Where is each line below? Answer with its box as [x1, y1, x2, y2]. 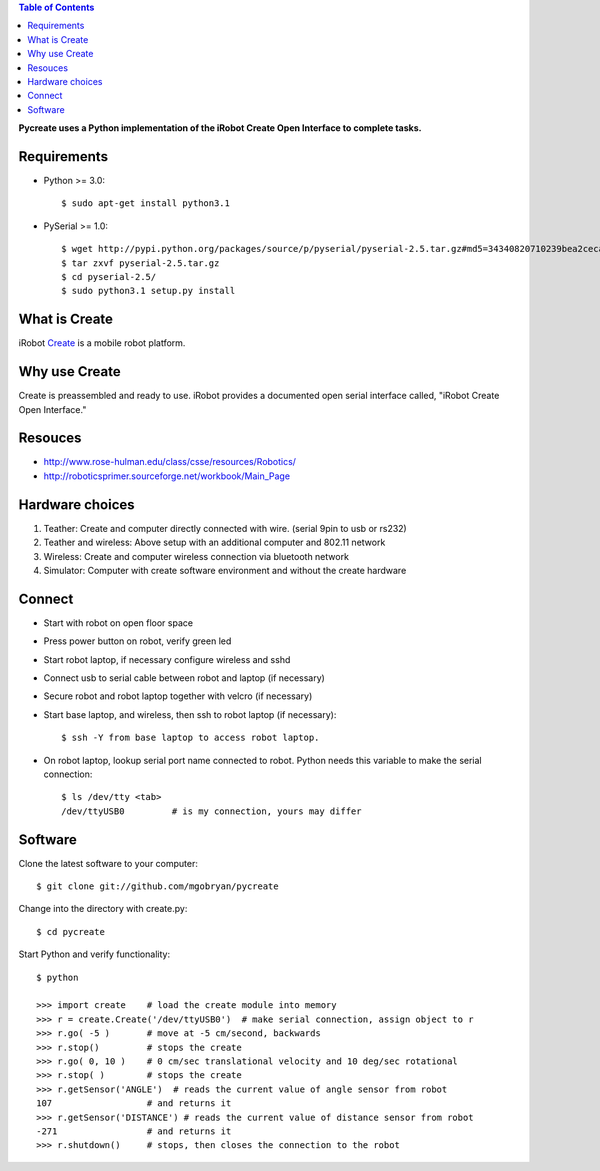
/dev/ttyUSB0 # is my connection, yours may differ [61, 805, 362, 817]
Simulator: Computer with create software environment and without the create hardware [43, 564, 407, 576]
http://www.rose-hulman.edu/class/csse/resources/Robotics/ [43, 456, 297, 468]
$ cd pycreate [36, 926, 105, 937]
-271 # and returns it [36, 1125, 232, 1137]
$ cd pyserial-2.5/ [61, 271, 157, 282]
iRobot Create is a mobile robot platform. [18, 337, 186, 349]
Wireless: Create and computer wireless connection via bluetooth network [43, 550, 350, 562]
